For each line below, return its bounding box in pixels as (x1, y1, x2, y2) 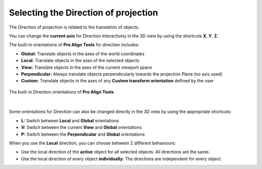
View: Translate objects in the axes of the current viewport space (21, 64, 152, 70)
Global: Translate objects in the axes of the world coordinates (21, 51, 145, 57)
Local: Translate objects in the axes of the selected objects (21, 58, 139, 63)
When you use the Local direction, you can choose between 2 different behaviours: (9, 140, 176, 146)
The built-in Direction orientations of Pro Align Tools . (9, 89, 115, 94)
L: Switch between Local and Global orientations (21, 118, 119, 123)
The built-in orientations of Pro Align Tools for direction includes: (9, 42, 140, 48)
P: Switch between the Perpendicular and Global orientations (21, 131, 145, 137)
